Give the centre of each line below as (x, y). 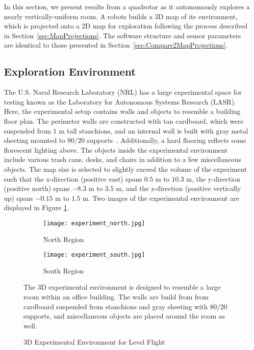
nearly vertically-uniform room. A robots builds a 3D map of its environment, (121, 16)
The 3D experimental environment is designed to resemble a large (122, 287)
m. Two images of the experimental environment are (161, 198)
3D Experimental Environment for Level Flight (94, 342)
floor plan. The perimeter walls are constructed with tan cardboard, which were (124, 121)
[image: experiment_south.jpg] (94, 255)
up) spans (19, 198)
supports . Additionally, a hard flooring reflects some (167, 140)
